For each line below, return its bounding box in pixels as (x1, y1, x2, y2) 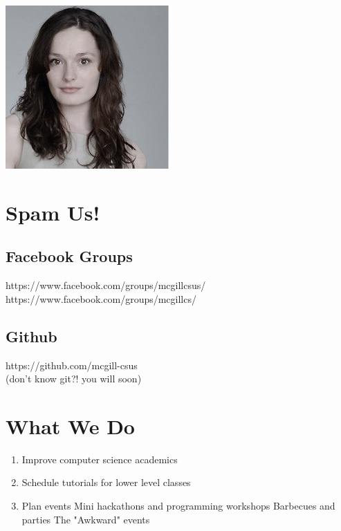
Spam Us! (6, 198, 100, 226)
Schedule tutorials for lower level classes (21, 475, 191, 490)
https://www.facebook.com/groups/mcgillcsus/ (6, 278, 206, 292)
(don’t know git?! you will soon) (6, 371, 142, 386)
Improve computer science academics (21, 451, 178, 466)
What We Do (6, 411, 135, 440)
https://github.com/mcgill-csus (6, 357, 138, 372)
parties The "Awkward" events (21, 512, 150, 526)
